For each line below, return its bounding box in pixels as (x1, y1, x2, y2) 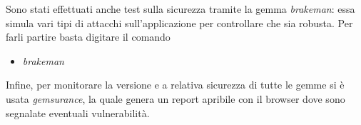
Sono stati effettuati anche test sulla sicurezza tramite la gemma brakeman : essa (6, 1, 355, 16)
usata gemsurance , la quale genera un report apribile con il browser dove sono (6, 91, 345, 106)
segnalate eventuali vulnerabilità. (6, 105, 150, 120)
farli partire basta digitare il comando (6, 29, 171, 44)
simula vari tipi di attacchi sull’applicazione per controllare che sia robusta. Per (6, 15, 353, 30)
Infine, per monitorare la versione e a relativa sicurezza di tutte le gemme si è (6, 77, 345, 92)
